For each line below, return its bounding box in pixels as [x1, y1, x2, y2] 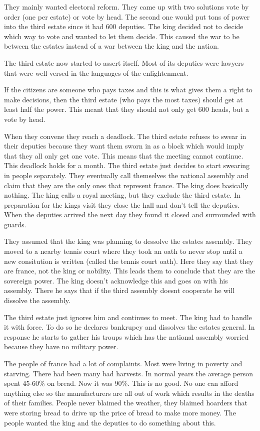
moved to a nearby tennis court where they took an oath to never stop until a [4, 246, 242, 256]
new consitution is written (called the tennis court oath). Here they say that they [4, 255, 253, 266]
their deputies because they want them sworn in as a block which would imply [4, 140, 244, 151]
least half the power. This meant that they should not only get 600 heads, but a [4, 104, 249, 114]
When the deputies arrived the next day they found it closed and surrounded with [4, 209, 256, 220]
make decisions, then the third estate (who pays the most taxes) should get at [4, 94, 243, 104]
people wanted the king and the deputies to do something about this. [4, 417, 216, 427]
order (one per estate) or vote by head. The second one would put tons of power [4, 11, 250, 22]
